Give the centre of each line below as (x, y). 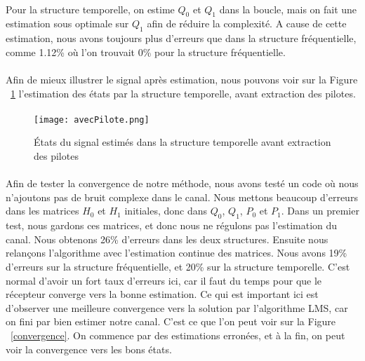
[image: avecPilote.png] (92, 120)
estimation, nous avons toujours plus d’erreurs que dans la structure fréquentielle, (181, 38)
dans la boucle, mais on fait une (288, 9)
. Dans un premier (320, 211)
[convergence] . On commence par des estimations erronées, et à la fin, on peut (178, 335)
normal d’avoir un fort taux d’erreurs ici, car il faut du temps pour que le (164, 280)
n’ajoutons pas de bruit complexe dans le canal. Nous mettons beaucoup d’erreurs (182, 197)
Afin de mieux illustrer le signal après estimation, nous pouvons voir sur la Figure (182, 79)
